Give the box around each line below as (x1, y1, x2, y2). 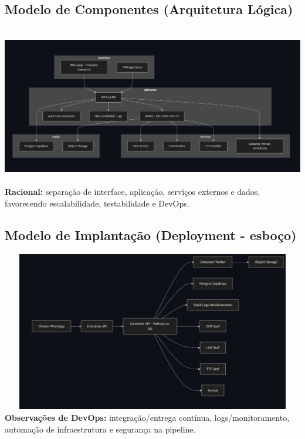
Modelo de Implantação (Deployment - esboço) (5, 225, 297, 244)
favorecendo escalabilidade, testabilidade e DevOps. (5, 197, 189, 209)
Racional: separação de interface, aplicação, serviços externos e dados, (5, 185, 260, 198)
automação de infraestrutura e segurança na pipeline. (5, 423, 196, 435)
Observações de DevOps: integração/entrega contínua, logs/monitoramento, (5, 411, 290, 423)
